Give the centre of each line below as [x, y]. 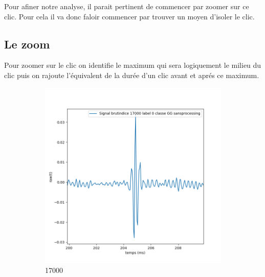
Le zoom [27, 44]
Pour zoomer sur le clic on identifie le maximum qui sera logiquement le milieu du [133, 65]
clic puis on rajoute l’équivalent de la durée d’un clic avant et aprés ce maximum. [132, 75]
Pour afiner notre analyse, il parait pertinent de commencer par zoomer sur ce [127, 6]
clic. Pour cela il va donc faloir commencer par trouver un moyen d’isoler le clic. [129, 16]
